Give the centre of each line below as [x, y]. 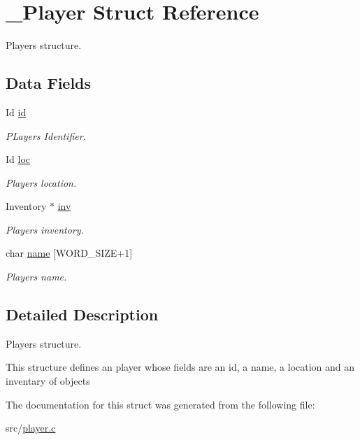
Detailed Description [82, 314]
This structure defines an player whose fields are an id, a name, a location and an [180, 367]
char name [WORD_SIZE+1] [69, 253]
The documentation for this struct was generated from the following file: [160, 404]
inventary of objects [48, 381]
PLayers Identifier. [46, 135]
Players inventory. [45, 229]
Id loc [18, 159]
